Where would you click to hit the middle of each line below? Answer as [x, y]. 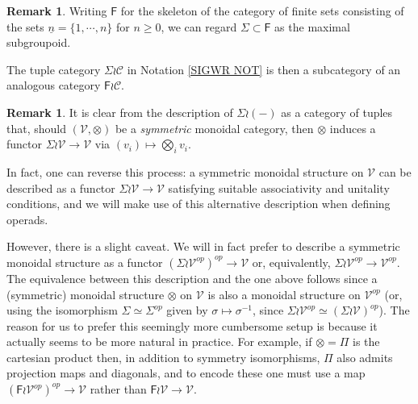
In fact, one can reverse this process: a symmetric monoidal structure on [185, 171]
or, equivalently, [291, 262]
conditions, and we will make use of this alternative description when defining [199, 204]
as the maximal [312, 26]
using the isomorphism [62, 310]
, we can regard [199, 26]
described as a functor [61, 187]
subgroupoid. [39, 42]
